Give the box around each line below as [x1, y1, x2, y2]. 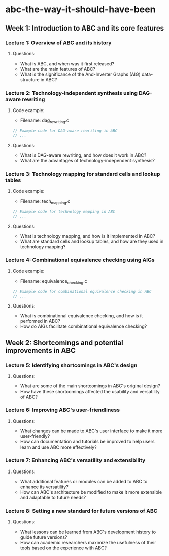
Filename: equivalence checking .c [20, 277, 87, 285]
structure [20, 76, 40, 82]
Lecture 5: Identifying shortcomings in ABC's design [5, 362, 138, 369]
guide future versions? [20, 534, 67, 540]
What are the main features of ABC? [20, 66, 95, 72]
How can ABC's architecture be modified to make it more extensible [20, 489, 162, 495]
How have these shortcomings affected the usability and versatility [20, 388, 160, 395]
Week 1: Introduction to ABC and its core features [5, 24, 164, 33]
